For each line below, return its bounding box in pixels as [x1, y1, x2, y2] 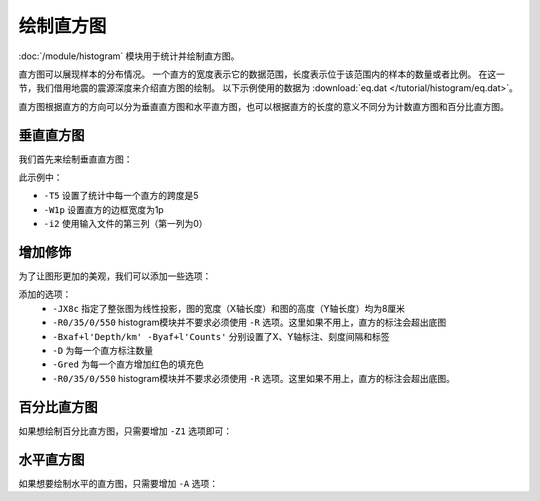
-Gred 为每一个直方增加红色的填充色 [52, 358, 205, 370]
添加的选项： [18, 288, 72, 300]
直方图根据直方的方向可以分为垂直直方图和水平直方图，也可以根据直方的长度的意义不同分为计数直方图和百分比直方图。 [18, 100, 509, 112]
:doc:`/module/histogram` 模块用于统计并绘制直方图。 [18, 50, 240, 62]
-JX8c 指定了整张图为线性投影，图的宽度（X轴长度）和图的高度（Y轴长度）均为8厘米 [52, 302, 405, 314]
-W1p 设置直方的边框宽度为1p [43, 203, 164, 215]
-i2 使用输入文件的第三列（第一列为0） [43, 218, 209, 230]
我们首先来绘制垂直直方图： [18, 153, 133, 165]
